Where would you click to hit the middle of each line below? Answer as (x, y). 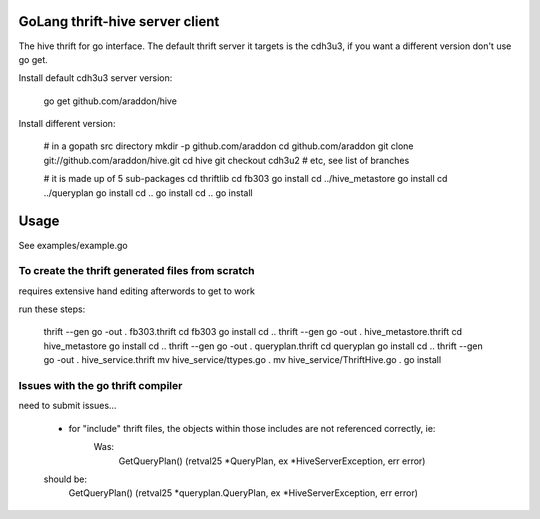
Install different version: (67, 124)
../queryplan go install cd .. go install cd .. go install (148, 192)
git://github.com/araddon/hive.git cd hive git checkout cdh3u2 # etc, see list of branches (226, 160)
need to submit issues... (67, 406)
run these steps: (52, 309)
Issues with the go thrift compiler (100, 386)
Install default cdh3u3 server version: (95, 78)
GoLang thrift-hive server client (119, 21)
